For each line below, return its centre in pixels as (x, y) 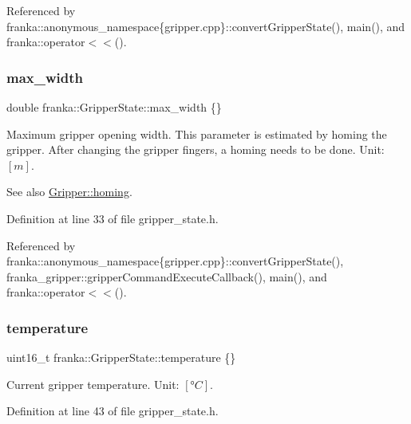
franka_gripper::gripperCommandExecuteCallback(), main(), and (167, 276)
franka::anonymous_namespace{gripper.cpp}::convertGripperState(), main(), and (206, 26)
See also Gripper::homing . (69, 192)
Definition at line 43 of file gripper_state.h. (113, 411)
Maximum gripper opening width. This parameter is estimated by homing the (197, 133)
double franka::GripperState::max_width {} (114, 107)
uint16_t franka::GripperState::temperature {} (121, 357)
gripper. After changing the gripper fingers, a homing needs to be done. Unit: (196, 149)
